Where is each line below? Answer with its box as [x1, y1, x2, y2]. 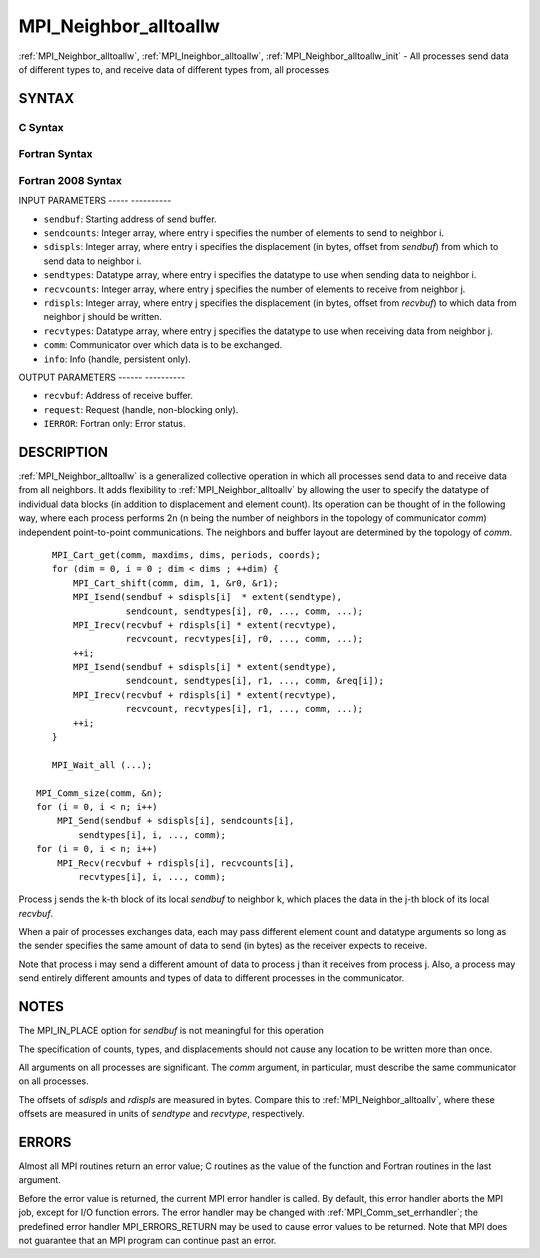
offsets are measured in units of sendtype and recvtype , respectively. [18, 1108, 305, 1120]
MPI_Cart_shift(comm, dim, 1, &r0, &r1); [73, 577, 279, 589]
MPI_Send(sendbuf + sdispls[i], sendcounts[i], [56, 815, 295, 827]
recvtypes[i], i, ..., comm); [78, 871, 227, 882]
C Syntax [18, 120, 64, 134]
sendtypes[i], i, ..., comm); [78, 829, 227, 840]
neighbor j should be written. [43, 311, 162, 323]
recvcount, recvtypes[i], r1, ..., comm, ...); [125, 703, 364, 715]
